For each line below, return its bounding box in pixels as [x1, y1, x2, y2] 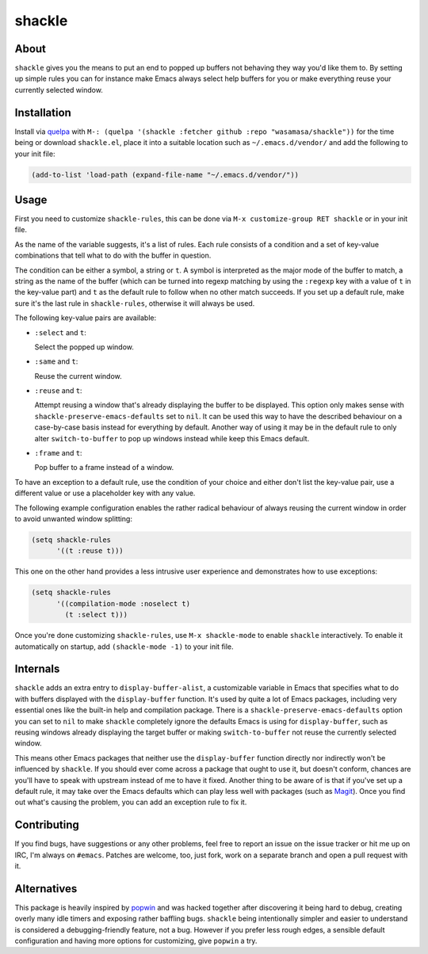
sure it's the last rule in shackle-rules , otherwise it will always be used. [14, 298, 255, 308]
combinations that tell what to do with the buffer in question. [14, 250, 212, 261]
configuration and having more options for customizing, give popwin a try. [14, 936, 258, 946]
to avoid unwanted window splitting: [14, 514, 132, 523]
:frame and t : [34, 448, 82, 458]
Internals [14, 662, 60, 676]
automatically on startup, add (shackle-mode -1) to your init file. [14, 642, 234, 651]
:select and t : [34, 327, 87, 337]
